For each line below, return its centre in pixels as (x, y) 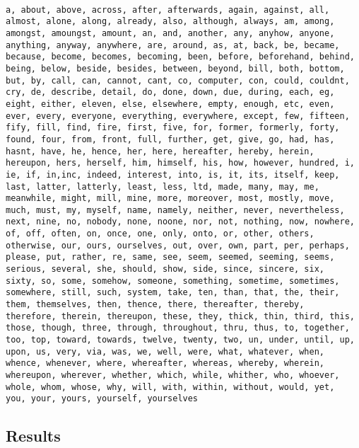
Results (33, 436)
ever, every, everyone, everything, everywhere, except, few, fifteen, (178, 116)
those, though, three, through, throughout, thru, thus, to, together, (178, 328)
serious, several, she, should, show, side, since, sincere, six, (165, 269)
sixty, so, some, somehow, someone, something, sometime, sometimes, (173, 281)
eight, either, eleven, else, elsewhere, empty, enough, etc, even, (170, 104)
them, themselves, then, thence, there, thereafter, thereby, (155, 305)
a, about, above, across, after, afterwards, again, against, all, (168, 10)
